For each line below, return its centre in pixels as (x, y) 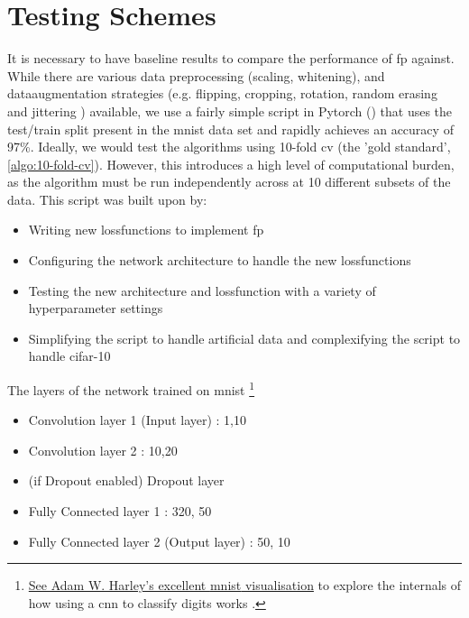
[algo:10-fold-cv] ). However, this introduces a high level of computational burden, (231, 164)
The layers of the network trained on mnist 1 (131, 388)
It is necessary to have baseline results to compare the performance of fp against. (231, 58)
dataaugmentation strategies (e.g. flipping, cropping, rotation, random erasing (222, 93)
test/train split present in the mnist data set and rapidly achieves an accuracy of (230, 129)
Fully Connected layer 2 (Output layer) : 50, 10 (159, 541)
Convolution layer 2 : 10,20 (103, 450)
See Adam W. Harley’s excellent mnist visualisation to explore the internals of (245, 585)
